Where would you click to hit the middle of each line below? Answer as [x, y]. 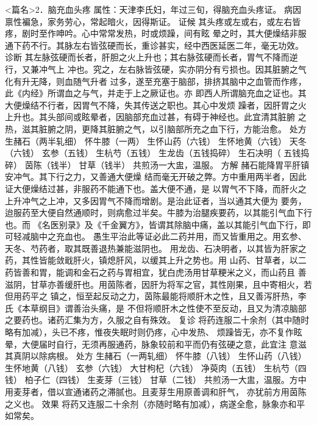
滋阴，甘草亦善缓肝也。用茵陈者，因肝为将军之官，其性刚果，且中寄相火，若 [158, 284]
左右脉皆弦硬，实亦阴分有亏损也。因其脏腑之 [208, 69]
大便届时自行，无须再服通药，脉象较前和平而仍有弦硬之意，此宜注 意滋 [164, 344]
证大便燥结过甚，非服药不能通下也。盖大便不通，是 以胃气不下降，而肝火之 [156, 188]
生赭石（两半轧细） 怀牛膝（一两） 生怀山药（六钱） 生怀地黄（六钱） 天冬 [156, 141]
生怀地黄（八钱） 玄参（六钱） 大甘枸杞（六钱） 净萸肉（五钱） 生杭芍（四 [156, 367]
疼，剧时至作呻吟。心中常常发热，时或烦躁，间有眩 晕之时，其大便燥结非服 [156, 33]
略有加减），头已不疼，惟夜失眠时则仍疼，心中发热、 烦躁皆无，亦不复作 [149, 332]
